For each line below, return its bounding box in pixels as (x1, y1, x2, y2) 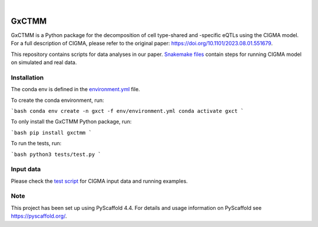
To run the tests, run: (11, 140, 62, 147)
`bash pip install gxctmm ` (11, 129, 92, 136)
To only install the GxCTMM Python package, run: (11, 118, 132, 125)
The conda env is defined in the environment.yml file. (11, 86, 141, 93)
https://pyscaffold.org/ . (11, 212, 67, 220)
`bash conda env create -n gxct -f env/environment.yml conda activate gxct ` (11, 108, 244, 114)
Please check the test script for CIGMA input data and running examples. (11, 177, 188, 185)
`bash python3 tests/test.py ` (11, 151, 101, 158)
